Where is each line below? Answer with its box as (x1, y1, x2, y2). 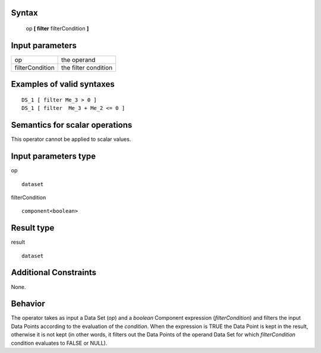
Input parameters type (11, 152, 96, 162)
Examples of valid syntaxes (11, 79, 115, 89)
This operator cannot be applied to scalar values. (11, 135, 131, 143)
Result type (11, 223, 55, 233)
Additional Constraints (11, 267, 97, 278)
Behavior (11, 299, 46, 309)
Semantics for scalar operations (11, 120, 133, 130)
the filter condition (61, 63, 113, 71)
